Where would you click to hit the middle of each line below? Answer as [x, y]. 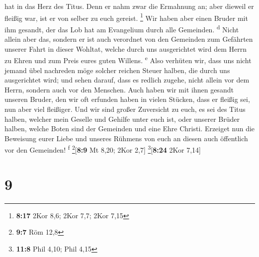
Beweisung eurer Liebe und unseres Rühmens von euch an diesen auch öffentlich [126, 138]
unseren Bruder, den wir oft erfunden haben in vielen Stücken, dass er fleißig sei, [127, 99]
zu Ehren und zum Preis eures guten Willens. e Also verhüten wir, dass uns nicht [128, 59]
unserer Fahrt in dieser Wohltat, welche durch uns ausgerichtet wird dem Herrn [126, 48]
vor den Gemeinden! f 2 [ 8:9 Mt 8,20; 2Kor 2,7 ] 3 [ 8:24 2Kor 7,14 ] [103, 149]
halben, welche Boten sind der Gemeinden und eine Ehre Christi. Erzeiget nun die [130, 128]
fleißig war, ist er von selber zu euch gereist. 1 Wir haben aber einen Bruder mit [126, 17]
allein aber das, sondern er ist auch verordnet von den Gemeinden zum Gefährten [129, 39]
